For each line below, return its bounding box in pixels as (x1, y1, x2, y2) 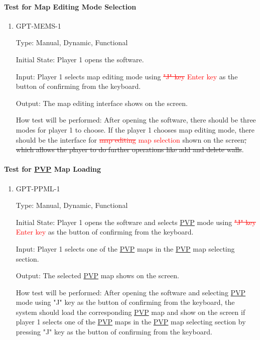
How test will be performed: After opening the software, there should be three (16, 115, 256, 125)
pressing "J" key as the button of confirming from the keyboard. (16, 326, 212, 337)
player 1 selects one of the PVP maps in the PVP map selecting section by (16, 316, 246, 327)
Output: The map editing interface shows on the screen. (16, 97, 188, 108)
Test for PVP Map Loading (4, 164, 101, 174)
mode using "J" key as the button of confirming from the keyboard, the (16, 297, 235, 307)
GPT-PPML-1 (16, 183, 60, 193)
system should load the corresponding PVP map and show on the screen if (16, 306, 245, 317)
